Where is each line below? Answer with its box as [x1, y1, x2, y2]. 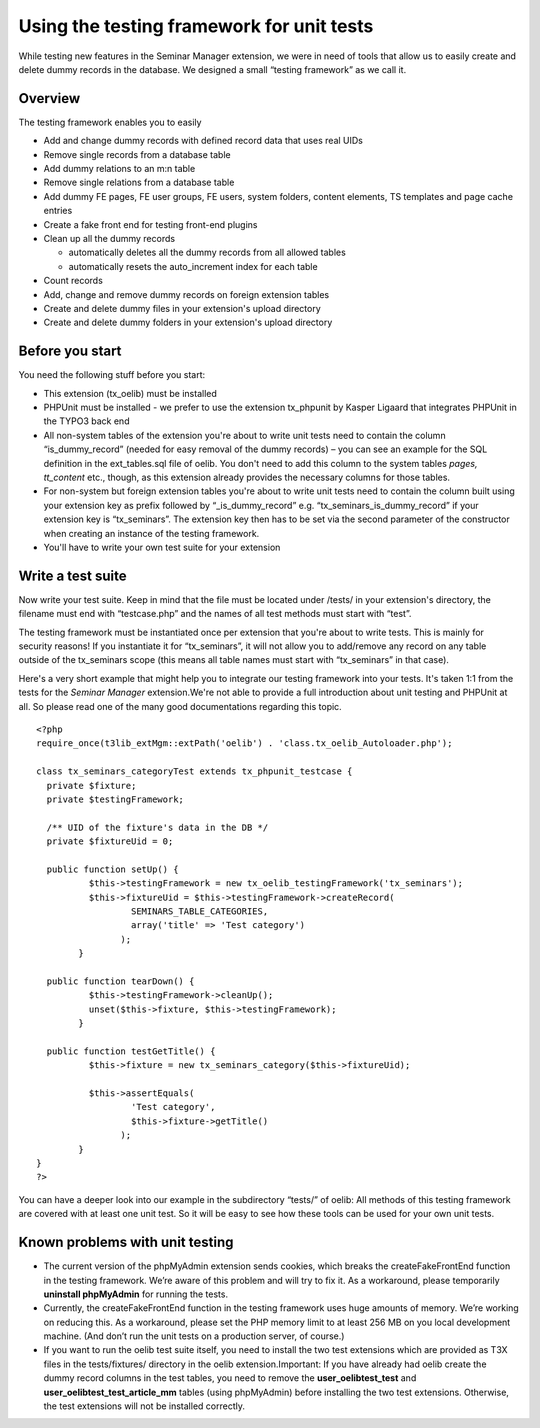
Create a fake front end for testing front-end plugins [43, 218, 258, 230]
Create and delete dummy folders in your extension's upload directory [43, 316, 333, 329]
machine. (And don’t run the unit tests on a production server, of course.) [43, 1330, 345, 1342]
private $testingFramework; [46, 793, 185, 805]
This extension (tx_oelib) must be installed [43, 387, 217, 399]
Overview [18, 90, 81, 107]
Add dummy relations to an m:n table [43, 163, 196, 175]
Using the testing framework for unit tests [18, 15, 374, 37]
